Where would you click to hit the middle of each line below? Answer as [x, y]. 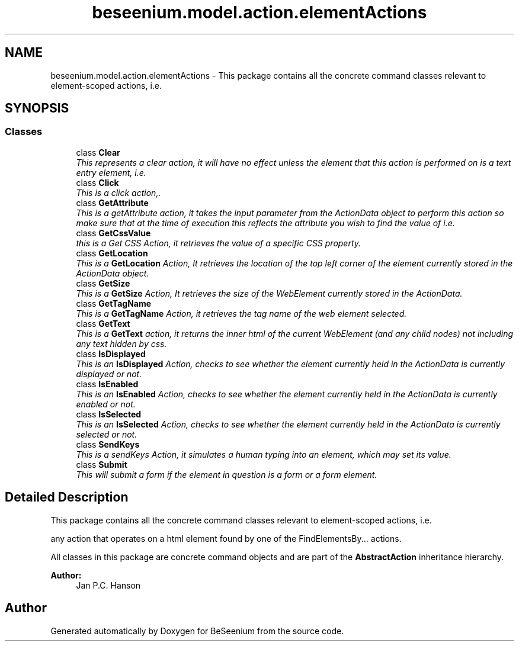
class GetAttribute [112, 203]
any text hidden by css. [121, 343]
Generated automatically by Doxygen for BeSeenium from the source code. [197, 631]
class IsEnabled [107, 384]
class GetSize [103, 283]
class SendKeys [108, 444]
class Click [97, 182]
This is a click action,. [118, 192]
